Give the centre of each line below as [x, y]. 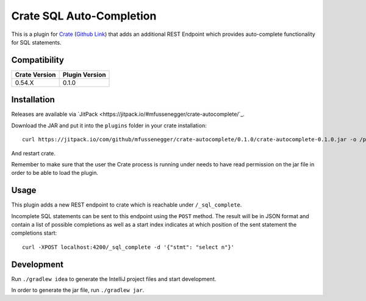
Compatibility [38, 60]
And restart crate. [34, 153]
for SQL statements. [36, 42]
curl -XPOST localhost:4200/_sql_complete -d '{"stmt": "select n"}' [128, 247]
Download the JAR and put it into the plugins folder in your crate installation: [109, 126]
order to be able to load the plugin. [55, 173]
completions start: [34, 233]
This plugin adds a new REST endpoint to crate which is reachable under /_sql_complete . [127, 205]
